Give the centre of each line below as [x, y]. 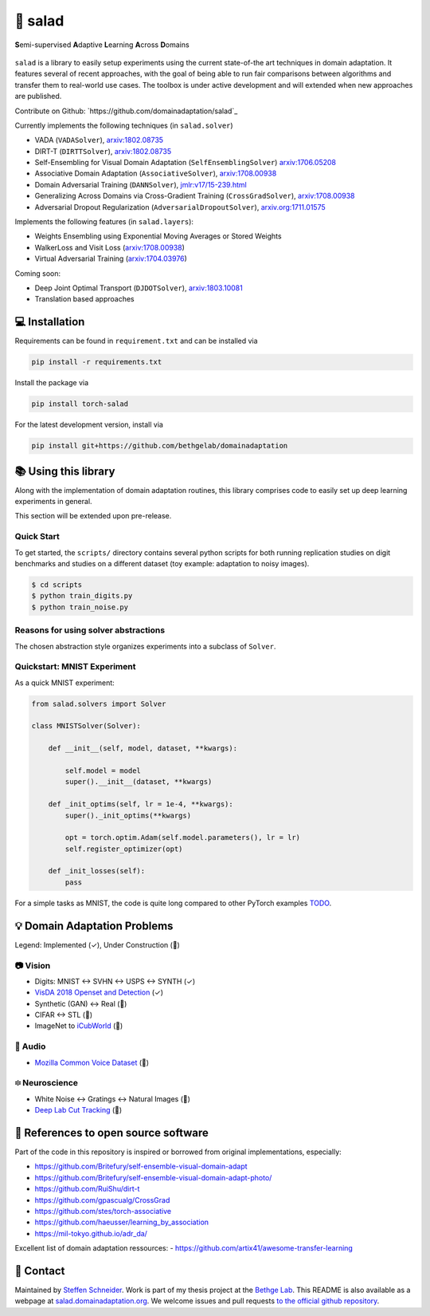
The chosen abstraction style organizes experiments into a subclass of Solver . [145, 646]
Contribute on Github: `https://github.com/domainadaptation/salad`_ [126, 111]
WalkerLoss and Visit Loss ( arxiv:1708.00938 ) [109, 247]
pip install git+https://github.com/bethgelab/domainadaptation [160, 446]
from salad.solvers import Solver [99, 703]
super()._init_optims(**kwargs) [128, 815]
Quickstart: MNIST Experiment [75, 667]
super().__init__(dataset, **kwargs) [139, 782]
